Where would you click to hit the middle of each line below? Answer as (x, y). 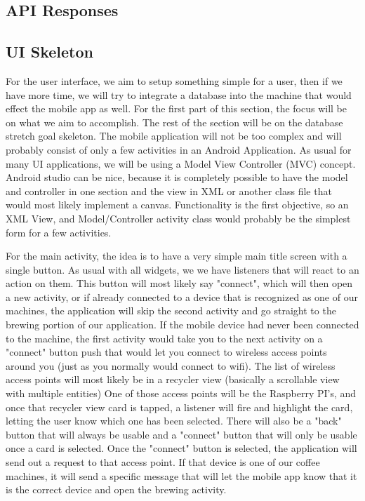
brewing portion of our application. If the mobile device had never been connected (182, 325)
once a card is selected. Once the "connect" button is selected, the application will (181, 448)
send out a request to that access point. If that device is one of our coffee (163, 462)
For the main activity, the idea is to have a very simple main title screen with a (177, 256)
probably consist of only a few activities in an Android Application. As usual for (179, 149)
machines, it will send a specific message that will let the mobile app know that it (181, 475)
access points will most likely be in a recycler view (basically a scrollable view (173, 379)
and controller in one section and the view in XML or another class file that (169, 191)
